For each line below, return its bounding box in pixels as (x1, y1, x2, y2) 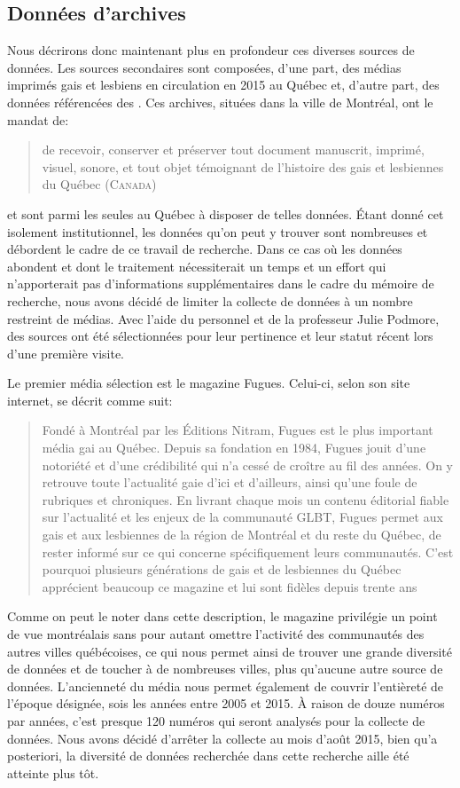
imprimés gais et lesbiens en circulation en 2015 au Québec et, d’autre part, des (7, 75, 440, 94)
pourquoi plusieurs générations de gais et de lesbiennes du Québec (42, 560, 402, 579)
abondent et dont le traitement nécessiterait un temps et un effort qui (7, 256, 386, 275)
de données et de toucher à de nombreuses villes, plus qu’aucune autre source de (7, 659, 443, 678)
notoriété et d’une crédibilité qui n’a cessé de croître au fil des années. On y (42, 455, 454, 474)
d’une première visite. (7, 343, 124, 362)
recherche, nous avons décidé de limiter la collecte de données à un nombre (7, 291, 413, 310)
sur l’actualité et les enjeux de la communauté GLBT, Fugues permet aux (42, 508, 443, 526)
